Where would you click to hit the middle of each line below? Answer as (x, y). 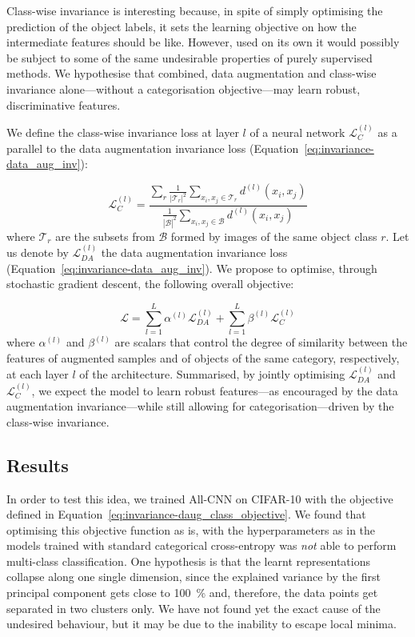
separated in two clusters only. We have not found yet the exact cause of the (194, 608)
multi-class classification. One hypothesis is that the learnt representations (189, 561)
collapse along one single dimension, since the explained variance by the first (194, 577)
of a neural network (297, 132)
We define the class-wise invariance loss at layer (123, 132)
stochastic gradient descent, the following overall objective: (150, 284)
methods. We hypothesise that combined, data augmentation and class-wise (192, 73)
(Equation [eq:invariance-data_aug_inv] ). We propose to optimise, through (192, 268)
